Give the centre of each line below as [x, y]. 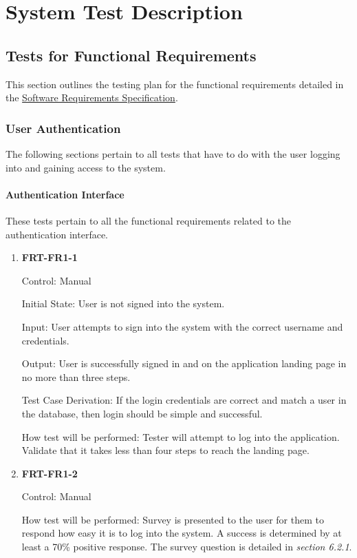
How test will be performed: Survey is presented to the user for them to [173, 519]
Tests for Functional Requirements [131, 55]
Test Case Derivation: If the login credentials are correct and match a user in [184, 400]
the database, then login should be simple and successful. [142, 413]
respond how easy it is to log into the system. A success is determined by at [182, 533]
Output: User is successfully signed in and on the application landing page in [184, 363]
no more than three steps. [76, 376]
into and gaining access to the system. [86, 167]
